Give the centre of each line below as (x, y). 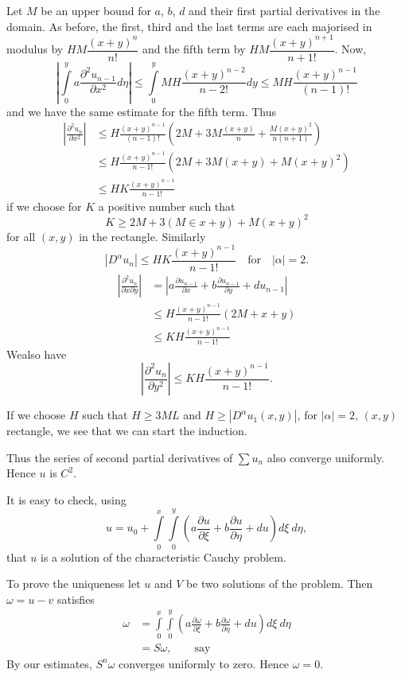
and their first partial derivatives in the (284, 10)
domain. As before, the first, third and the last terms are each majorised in (189, 26)
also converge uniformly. (326, 457)
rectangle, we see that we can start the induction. (127, 431)
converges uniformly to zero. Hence (204, 663)
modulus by (35, 49)
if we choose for (44, 206)
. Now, (350, 49)
